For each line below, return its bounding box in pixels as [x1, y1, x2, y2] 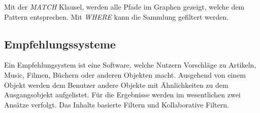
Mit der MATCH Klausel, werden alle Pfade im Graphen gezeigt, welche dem [4, 2, 245, 12]
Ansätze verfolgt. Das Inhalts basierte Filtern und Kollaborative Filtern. [4, 99, 229, 109]
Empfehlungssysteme [4, 36, 116, 51]
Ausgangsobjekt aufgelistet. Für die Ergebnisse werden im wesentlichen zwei [4, 89, 241, 100]
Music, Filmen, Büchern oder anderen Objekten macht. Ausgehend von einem [4, 69, 246, 80]
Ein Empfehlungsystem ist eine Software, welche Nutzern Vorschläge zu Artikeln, [4, 60, 256, 70]
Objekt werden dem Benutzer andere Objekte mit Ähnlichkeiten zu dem [4, 79, 229, 90]
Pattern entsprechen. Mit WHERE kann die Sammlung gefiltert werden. [4, 11, 229, 22]
